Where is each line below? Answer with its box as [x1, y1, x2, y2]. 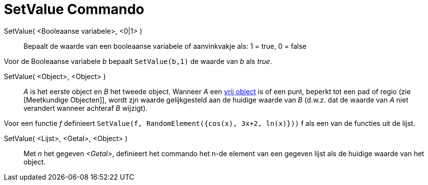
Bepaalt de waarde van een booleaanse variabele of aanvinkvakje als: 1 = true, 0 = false [24, 41, 307, 50]
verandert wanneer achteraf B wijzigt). [24, 103, 148, 112]
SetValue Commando [4, 1, 144, 18]
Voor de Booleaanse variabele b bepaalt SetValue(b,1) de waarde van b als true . [4, 57, 272, 65]
